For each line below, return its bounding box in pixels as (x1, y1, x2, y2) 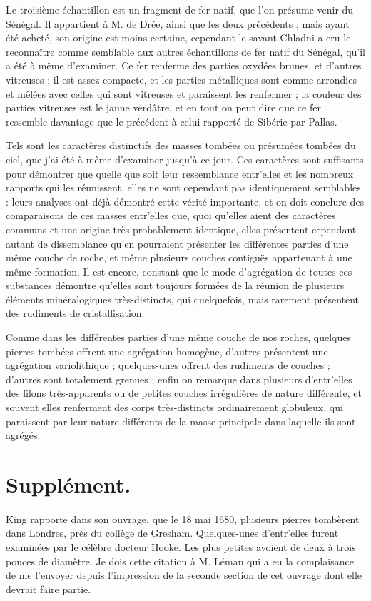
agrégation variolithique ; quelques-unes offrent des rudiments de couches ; (6, 358, 330, 373)
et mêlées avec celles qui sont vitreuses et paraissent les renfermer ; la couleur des (6, 86, 362, 101)
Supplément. (6, 470, 131, 498)
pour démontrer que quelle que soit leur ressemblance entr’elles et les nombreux (6, 166, 354, 181)
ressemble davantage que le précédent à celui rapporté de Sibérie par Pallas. (6, 113, 337, 128)
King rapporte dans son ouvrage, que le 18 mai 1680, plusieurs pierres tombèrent (6, 511, 360, 526)
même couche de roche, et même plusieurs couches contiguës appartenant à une (6, 250, 352, 265)
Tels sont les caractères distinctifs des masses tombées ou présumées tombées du (6, 138, 356, 153)
